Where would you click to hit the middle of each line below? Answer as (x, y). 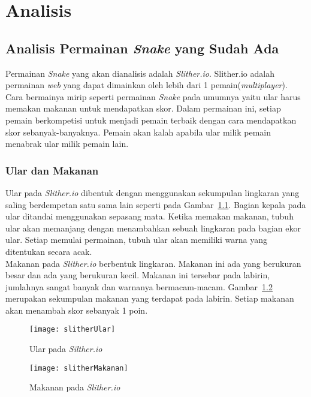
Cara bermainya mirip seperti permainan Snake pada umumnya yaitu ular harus (153, 96)
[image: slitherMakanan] (79, 368)
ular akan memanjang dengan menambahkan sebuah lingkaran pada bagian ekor (153, 228)
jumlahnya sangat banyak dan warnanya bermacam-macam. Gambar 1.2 (139, 286)
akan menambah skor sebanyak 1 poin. (77, 310)
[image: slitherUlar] (73, 330)
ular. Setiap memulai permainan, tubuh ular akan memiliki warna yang (136, 240)
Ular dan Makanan (52, 170)
